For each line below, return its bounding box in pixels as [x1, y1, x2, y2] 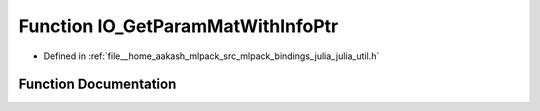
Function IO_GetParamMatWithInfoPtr [18, 15, 339, 37]
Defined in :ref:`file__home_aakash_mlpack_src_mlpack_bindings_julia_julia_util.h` [43, 50, 380, 62]
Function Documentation [18, 76, 177, 93]
